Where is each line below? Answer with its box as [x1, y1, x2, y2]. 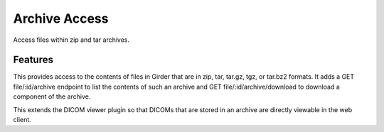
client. [13, 116, 31, 124]
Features [13, 54, 53, 66]
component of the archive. [13, 92, 91, 101]
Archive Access [13, 11, 109, 26]
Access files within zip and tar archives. [13, 35, 130, 44]
